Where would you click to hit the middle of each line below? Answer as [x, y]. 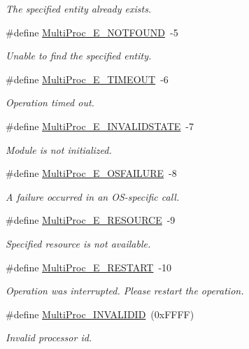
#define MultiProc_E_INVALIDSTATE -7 [100, 126]
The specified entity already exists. [79, 8]
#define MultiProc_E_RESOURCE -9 [91, 220]
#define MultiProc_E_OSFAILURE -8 [91, 173]
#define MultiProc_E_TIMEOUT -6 [87, 79]
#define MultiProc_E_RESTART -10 [89, 267]
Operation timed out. [50, 102]
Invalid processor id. [49, 337]
